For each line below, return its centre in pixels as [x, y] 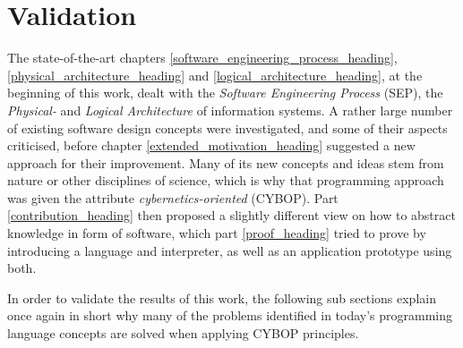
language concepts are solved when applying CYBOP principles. [183, 333]
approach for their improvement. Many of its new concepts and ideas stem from [226, 162]
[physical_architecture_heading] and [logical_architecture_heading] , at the [215, 75]
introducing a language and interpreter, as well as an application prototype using [230, 250]
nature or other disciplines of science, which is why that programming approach [226, 180]
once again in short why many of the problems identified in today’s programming [230, 315]
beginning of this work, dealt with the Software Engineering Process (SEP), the [225, 93]
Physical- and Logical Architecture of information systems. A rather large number [230, 110]
